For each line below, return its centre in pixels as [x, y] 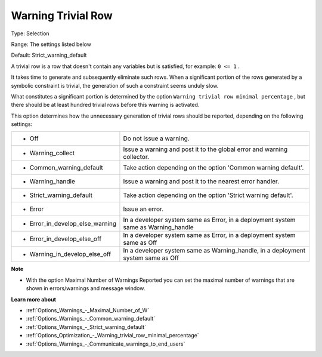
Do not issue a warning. [157, 139]
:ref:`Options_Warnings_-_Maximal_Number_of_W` [88, 310]
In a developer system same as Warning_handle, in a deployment [214, 251]
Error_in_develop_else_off [65, 239]
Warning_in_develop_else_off [70, 254]
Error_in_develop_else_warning [73, 224]
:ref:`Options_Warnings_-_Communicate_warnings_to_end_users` [106, 344]
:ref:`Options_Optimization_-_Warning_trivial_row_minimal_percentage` [112, 336]
